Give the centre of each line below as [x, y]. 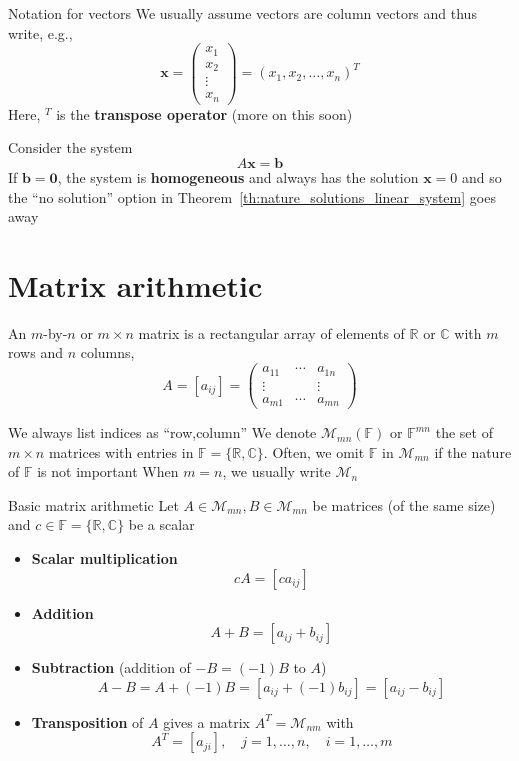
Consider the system [70, 147]
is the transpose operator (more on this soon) [204, 113]
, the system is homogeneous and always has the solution [238, 176]
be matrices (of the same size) [404, 504]
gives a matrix [207, 721]
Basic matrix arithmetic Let [93, 504]
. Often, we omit [314, 451]
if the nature [473, 451]
